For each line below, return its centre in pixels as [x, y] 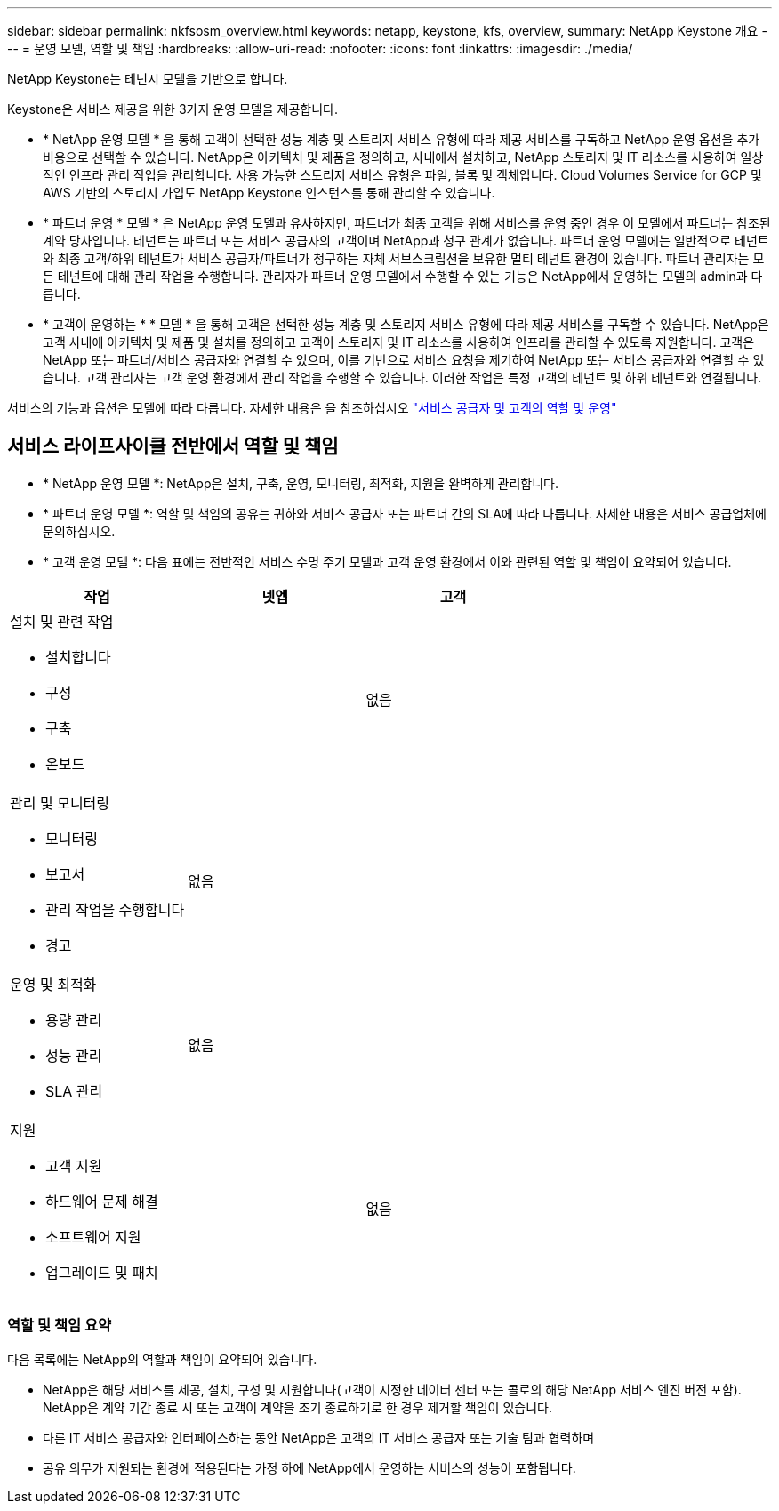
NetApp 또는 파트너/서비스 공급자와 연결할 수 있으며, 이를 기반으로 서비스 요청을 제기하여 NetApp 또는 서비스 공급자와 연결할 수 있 [404, 360]
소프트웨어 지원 [93, 1237]
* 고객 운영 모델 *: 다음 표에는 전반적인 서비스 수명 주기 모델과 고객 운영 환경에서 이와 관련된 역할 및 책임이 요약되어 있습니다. [387, 561]
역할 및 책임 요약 [59, 1326]
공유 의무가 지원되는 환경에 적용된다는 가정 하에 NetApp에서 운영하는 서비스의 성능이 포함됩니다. [309, 1467]
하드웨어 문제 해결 [102, 1201]
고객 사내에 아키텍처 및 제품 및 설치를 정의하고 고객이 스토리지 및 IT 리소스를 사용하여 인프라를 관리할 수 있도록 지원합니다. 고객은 [399, 342]
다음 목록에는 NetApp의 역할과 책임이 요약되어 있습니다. [162, 1359]
